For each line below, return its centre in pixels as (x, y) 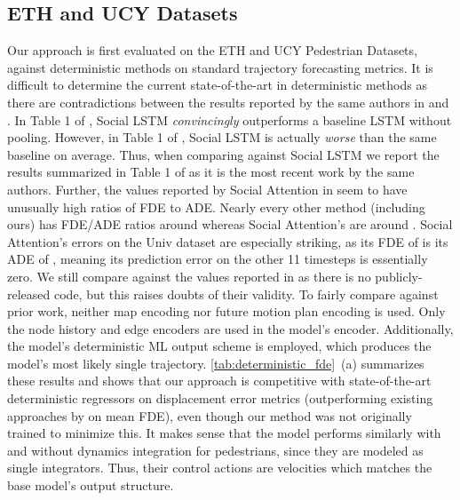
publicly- (399, 276)
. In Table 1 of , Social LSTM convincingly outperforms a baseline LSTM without (230, 119)
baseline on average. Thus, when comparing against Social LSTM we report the (223, 154)
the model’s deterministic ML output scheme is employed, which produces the (219, 346)
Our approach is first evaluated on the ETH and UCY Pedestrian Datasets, (212, 50)
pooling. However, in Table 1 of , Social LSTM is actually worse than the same (222, 137)
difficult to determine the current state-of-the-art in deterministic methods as (217, 85)
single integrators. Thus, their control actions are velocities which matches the (220, 468)
